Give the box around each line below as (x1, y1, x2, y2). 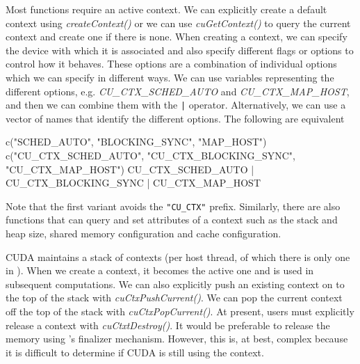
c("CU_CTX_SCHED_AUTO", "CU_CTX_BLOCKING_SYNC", (6, 148, 295, 162)
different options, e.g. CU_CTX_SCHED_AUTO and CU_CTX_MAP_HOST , (6, 84, 350, 98)
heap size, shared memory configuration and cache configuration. (6, 226, 281, 241)
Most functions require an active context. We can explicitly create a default (6, 2, 327, 16)
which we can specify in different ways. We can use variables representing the (6, 70, 334, 84)
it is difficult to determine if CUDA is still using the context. (6, 345, 264, 359)
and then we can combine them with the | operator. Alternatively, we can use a (6, 97, 346, 112)
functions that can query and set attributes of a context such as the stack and (6, 212, 338, 227)
